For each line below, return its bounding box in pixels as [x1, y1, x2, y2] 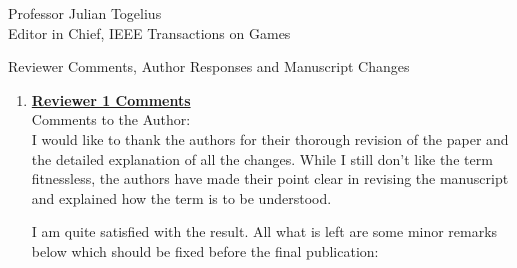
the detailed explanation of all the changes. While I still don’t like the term [31, 148, 493, 169]
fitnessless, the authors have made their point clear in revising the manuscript [31, 168, 509, 189]
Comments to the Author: [31, 109, 191, 130]
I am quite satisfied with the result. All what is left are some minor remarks [31, 221, 498, 242]
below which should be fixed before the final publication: [31, 240, 379, 261]
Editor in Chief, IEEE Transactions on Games [8, 22, 291, 43]
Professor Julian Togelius [8, 3, 162, 23]
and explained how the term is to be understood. [31, 187, 332, 208]
